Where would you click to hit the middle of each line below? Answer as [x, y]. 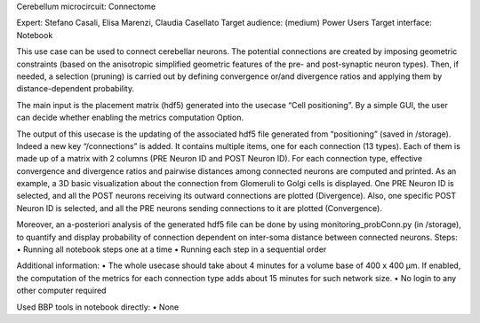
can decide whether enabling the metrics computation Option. [130, 118]
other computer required [61, 291]
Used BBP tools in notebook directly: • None [98, 307]
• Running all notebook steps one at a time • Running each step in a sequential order [172, 249]
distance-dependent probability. [76, 89]
